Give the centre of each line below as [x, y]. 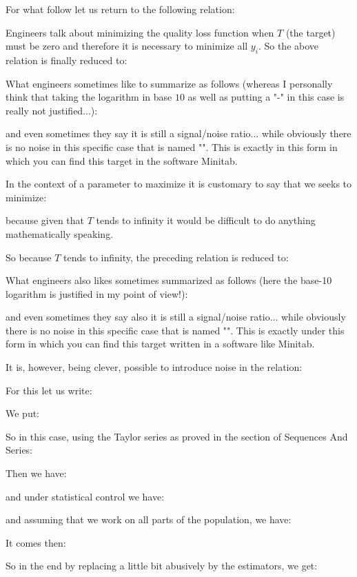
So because [29, 257]
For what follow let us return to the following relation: [120, 9]
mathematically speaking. [60, 233]
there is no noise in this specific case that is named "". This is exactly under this [175, 330]
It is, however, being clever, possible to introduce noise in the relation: [154, 367]
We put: [23, 413]
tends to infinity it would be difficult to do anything [206, 220]
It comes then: [36, 542]
